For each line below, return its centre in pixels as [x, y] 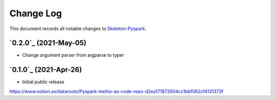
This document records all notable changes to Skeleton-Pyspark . [78, 29]
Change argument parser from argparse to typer [73, 55]
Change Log [36, 13]
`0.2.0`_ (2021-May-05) [48, 43]
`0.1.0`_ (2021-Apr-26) [46, 70]
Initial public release [43, 82]
